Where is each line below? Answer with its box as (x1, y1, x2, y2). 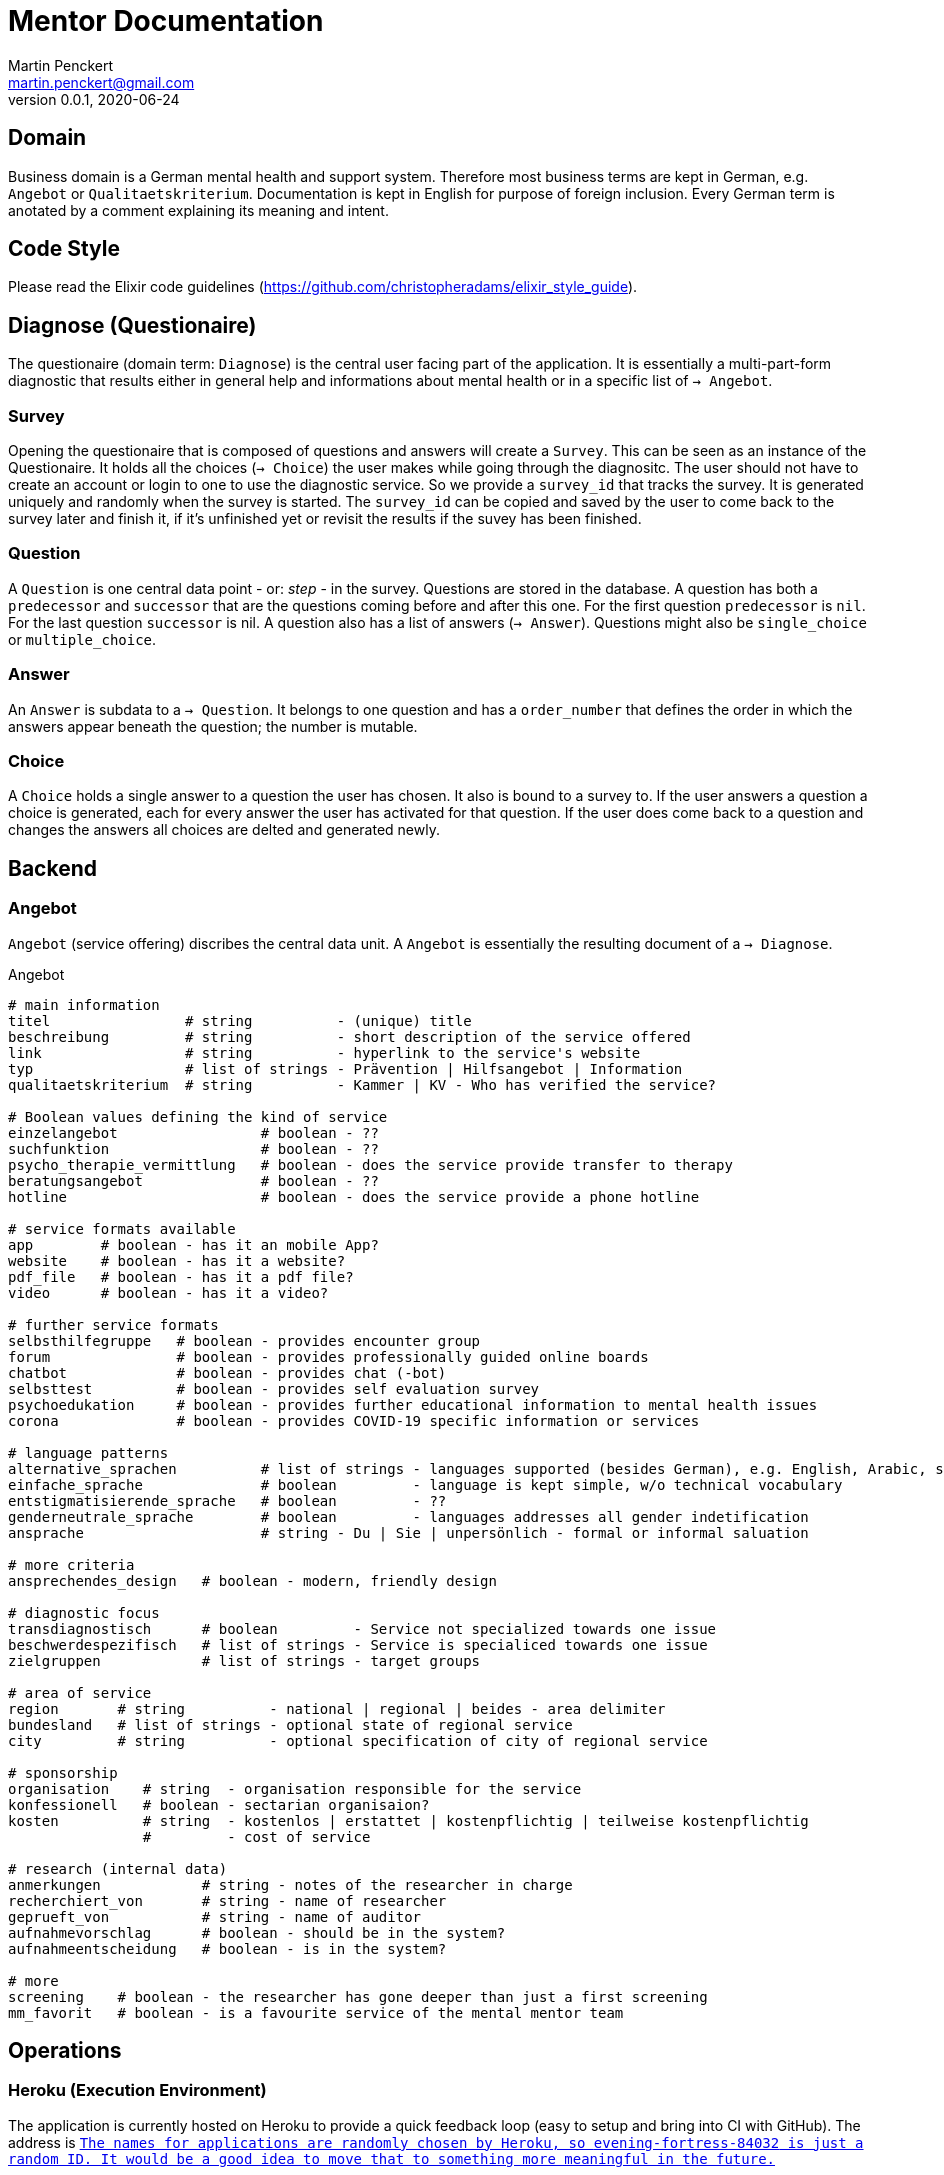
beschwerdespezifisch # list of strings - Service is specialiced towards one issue (8, 1636, 708, 1653)
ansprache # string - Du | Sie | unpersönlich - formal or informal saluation (8, 1524, 809, 1541)
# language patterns (8, 1444, 169, 1461)
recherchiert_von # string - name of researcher (8, 1892, 447, 1909)
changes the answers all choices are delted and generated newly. (8, 821, 440, 839)
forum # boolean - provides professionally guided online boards (8, 1348, 649, 1365)
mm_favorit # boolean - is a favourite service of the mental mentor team (8, 2004, 624, 2021)
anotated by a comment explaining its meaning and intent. (8, 201, 389, 219)
